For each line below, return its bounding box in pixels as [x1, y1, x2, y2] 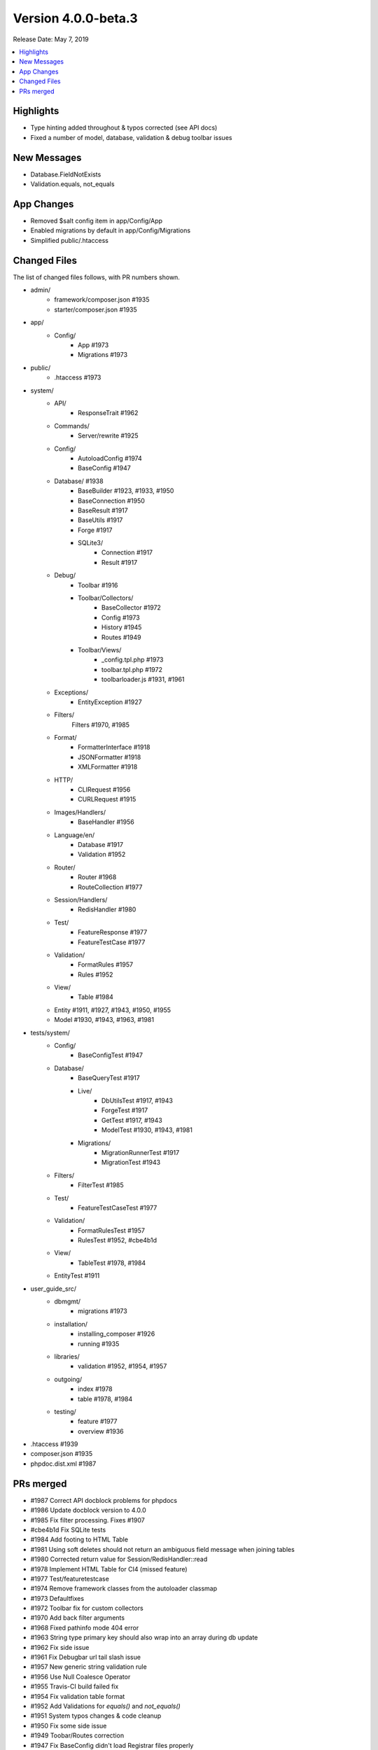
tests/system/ [30, 1028, 70, 1037]
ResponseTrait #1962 [78, 409, 139, 417]
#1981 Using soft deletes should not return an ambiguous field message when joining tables [30, 1545, 295, 1553]
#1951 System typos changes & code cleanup [30, 1711, 162, 1720]
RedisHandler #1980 [78, 905, 136, 913]
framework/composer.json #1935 [54, 295, 150, 304]
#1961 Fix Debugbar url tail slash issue [30, 1653, 141, 1662]
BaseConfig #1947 [78, 464, 131, 472]
